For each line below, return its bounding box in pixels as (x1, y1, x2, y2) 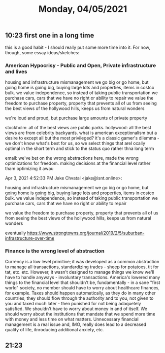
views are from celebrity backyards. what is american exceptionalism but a (5, 130, 157, 136)
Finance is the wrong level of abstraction (5, 247, 105, 254)
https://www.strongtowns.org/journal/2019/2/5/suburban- (27, 230, 145, 236)
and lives (5, 68, 28, 75)
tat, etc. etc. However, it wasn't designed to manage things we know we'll (5, 269, 154, 275)
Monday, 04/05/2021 (38, 3, 127, 15)
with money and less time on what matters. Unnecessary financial (5, 317, 139, 322)
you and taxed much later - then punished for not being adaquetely (5, 301, 141, 307)
